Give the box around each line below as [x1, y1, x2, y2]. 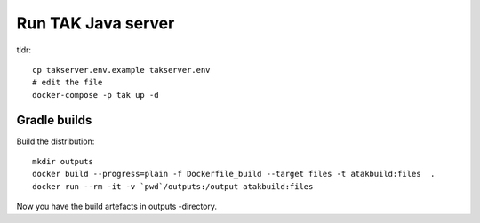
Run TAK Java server [16, 13, 175, 33]
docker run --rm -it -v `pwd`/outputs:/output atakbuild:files [32, 181, 314, 191]
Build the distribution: [16, 136, 95, 147]
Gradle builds [16, 112, 92, 128]
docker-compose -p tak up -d [32, 90, 159, 100]
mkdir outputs [32, 156, 93, 167]
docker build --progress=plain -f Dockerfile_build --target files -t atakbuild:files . [32, 169, 436, 179]
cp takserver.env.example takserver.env [32, 65, 211, 75]
